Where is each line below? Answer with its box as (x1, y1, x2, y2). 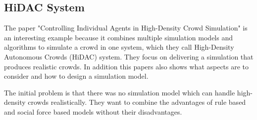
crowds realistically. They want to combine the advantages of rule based (28, 97, 246, 107)
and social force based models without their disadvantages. (4, 106, 182, 117)
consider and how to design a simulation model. (4, 71, 149, 81)
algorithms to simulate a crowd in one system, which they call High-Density (4, 42, 234, 52)
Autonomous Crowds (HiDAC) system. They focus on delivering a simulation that (4, 51, 254, 61)
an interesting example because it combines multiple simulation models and (4, 32, 233, 42)
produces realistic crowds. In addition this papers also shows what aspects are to (4, 61, 249, 71)
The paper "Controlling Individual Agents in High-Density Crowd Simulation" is (4, 23, 248, 33)
